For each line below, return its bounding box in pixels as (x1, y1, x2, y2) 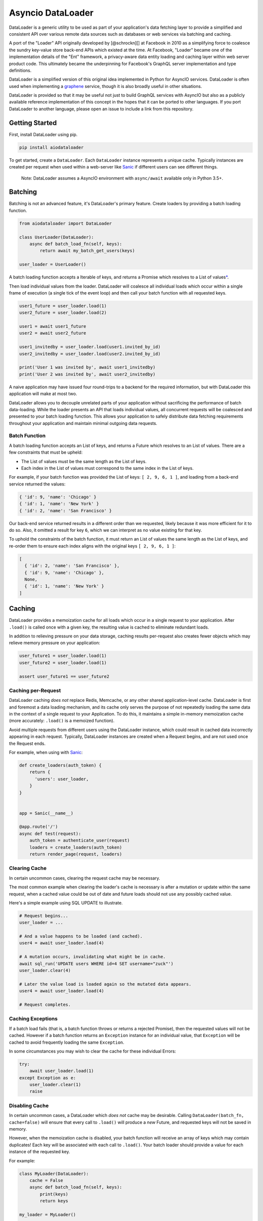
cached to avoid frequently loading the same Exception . (9, 1039, 124, 1045)
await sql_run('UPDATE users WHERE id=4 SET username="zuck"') (19, 961, 174, 967)
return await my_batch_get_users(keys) (39, 248, 135, 253)
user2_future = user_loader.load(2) (19, 310, 107, 316)
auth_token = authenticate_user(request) (29, 838, 130, 843)
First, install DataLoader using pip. (9, 131, 78, 137)
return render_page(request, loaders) (29, 851, 122, 857)
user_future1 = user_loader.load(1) (19, 653, 107, 659)
